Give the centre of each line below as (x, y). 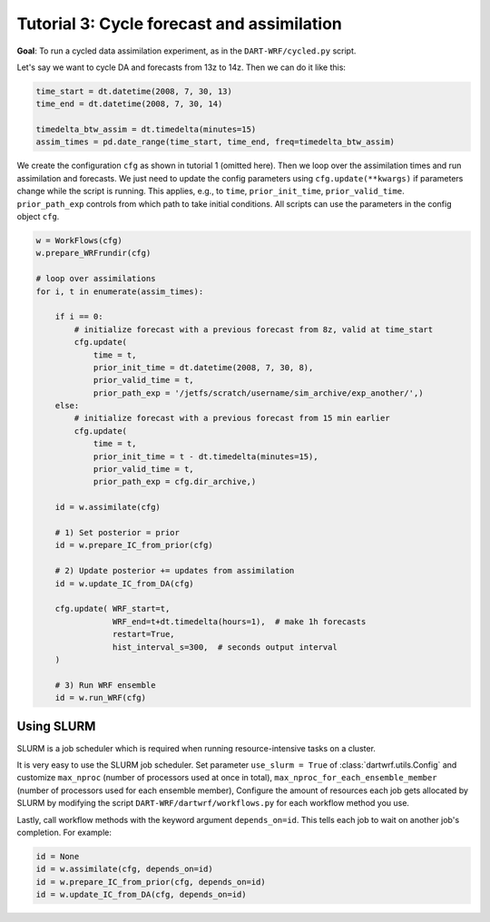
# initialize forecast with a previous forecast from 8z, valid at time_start (254, 329)
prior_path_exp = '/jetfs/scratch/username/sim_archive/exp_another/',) (258, 393)
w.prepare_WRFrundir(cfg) (93, 253)
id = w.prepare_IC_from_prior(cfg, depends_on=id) (151, 882)
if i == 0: (79, 317)
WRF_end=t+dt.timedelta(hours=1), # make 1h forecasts (239, 621)
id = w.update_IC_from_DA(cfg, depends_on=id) (141, 895)
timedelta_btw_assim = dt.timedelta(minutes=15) (146, 130)
